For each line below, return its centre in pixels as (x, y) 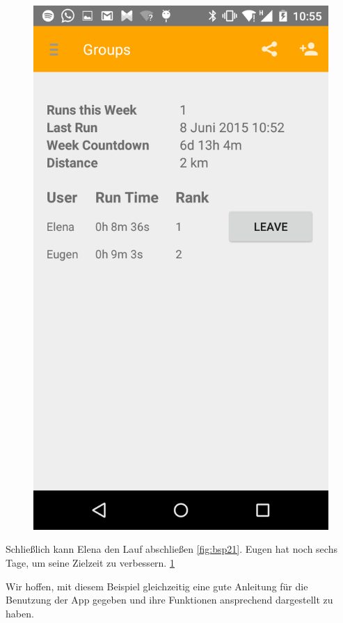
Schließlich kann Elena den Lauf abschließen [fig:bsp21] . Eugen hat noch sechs (171, 549)
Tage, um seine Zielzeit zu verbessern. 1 (90, 562)
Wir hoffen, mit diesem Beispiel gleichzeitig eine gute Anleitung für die (157, 586)
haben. (20, 613)
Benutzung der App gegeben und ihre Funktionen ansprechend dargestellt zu (169, 600)
